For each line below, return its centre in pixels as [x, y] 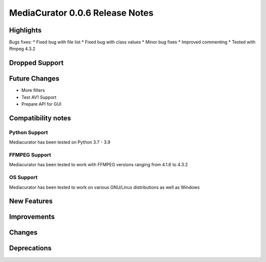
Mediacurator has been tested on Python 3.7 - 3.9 [60, 142]
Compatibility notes [40, 118]
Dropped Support [36, 63]
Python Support [29, 132]
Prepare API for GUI [41, 104]
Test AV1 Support [39, 97]
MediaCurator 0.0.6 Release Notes [81, 13]
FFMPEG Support [30, 155]
